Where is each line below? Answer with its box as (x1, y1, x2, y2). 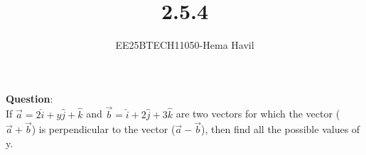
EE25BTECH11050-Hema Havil (115, 38, 254, 52)
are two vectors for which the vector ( (176, 106, 340, 121)
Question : (6, 91, 53, 105)
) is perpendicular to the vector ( (31, 122, 176, 137)
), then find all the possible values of (201, 122, 360, 137)
